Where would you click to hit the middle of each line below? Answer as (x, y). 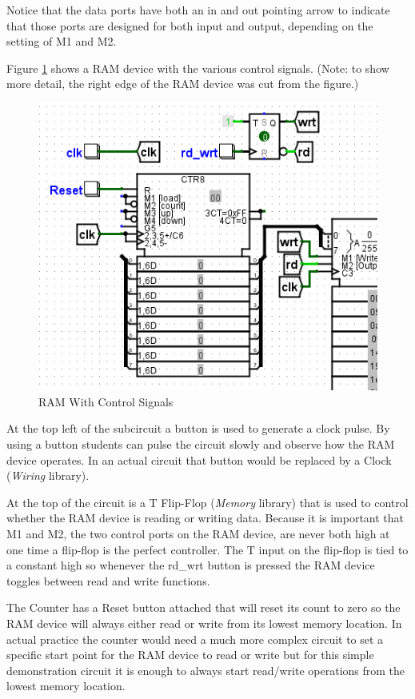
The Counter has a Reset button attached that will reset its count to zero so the (204, 607)
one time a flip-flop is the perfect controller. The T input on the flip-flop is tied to (207, 549)
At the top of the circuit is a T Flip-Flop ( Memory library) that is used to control (207, 502)
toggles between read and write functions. (108, 580)
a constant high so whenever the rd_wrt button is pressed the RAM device (191, 565)
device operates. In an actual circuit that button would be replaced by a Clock (199, 459)
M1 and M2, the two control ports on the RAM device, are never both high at (198, 533)
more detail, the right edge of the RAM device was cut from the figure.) (183, 84)
